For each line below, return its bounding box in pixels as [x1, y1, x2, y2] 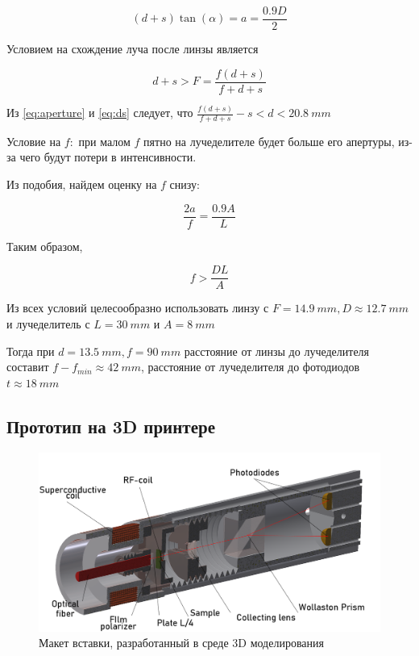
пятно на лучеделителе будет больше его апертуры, [143, 132, 395, 149]
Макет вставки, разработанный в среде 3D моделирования [39, 634, 324, 651]
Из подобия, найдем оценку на [6, 176, 157, 193]
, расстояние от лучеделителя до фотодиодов [140, 358, 360, 375]
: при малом [69, 132, 131, 149]
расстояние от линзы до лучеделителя [184, 342, 370, 359]
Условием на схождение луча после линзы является [6, 40, 259, 57]
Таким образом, [6, 237, 83, 254]
